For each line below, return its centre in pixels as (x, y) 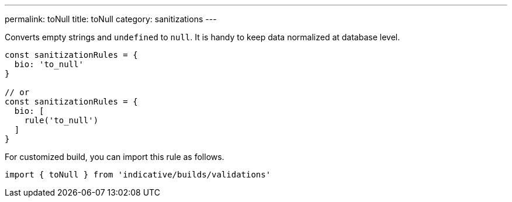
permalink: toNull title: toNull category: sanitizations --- (111, 19)
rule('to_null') (61, 120)
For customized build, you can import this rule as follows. (115, 157)
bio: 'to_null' (49, 64)
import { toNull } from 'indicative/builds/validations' (138, 175)
